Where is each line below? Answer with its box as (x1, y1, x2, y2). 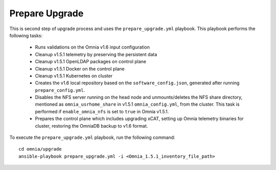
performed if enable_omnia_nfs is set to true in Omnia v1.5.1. (35, 108, 169, 114)
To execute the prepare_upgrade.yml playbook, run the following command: (9, 134, 176, 140)
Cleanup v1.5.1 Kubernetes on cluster (35, 72, 112, 79)
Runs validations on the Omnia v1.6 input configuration (35, 44, 150, 51)
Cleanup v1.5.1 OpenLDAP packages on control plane (35, 59, 147, 65)
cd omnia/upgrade (18, 146, 62, 152)
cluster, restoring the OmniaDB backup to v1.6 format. (35, 123, 148, 129)
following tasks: (9, 32, 43, 38)
